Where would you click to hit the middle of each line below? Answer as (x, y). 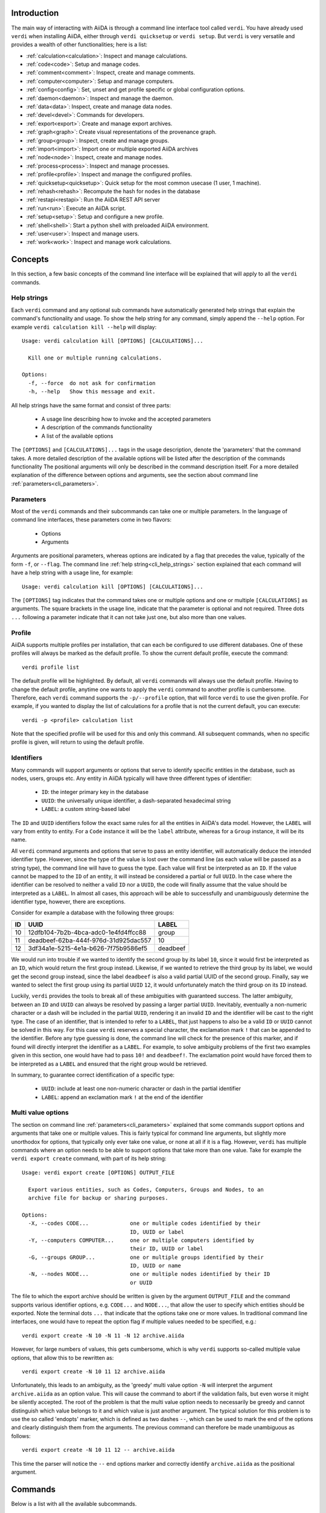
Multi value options (40, 1112)
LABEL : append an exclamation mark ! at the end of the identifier (122, 1097)
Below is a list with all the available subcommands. (74, 1503)
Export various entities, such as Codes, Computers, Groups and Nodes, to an (146, 1190)
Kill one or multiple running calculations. (95, 358)
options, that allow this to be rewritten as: (62, 1357)
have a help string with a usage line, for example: (72, 573)
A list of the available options (77, 436)
